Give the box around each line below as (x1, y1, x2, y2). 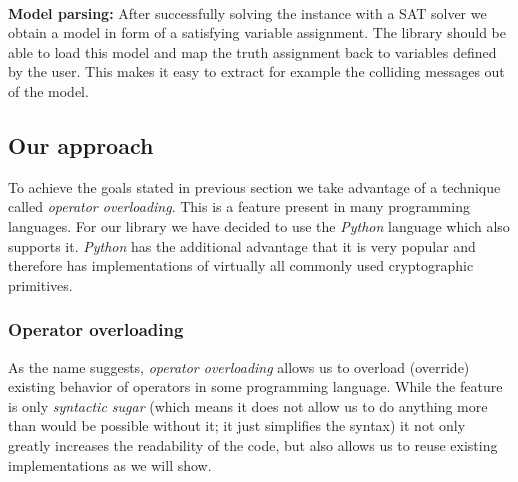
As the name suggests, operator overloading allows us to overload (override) (8, 356, 470, 377)
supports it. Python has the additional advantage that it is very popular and (8, 235, 476, 256)
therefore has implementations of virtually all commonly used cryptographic (8, 255, 474, 276)
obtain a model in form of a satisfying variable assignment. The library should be (8, 22, 506, 43)
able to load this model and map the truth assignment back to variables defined (8, 41, 497, 62)
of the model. (8, 80, 89, 101)
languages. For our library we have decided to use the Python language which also (8, 215, 510, 236)
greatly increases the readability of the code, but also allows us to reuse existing (8, 434, 498, 455)
